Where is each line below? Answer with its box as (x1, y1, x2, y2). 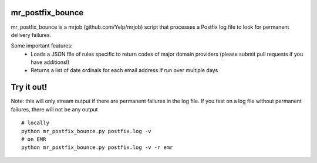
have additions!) (31, 59, 70, 66)
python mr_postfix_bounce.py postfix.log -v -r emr (21, 144, 173, 151)
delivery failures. (11, 31, 52, 38)
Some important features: (11, 42, 73, 49)
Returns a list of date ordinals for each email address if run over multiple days (31, 67, 218, 74)
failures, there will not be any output (11, 106, 98, 113)
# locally (21, 120, 49, 126)
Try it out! (11, 82, 48, 92)
